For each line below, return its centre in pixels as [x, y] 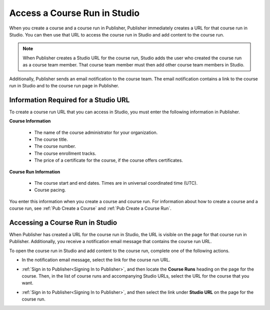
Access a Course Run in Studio [74, 13]
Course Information [30, 121]
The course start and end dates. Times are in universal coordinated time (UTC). [116, 183]
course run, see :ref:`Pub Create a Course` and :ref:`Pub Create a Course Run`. [90, 208]
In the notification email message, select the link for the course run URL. [96, 260]
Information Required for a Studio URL [69, 100]
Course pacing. [50, 190]
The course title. [51, 139]
